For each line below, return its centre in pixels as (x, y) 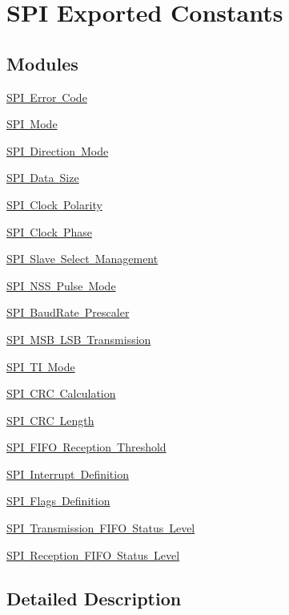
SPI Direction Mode (58, 150)
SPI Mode (32, 124)
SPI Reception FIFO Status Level (93, 554)
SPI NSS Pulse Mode (61, 285)
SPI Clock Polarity (54, 204)
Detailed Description (94, 598)
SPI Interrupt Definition (68, 473)
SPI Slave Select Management (82, 259)
